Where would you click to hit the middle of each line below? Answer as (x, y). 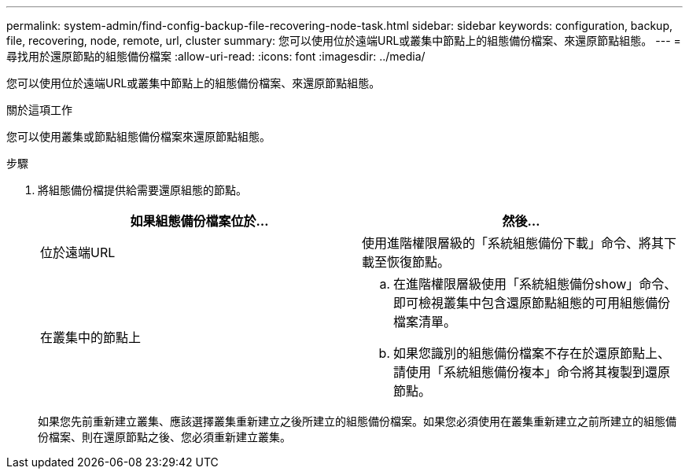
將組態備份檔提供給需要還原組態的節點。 (142, 190)
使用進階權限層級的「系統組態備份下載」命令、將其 (513, 243)
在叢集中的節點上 (91, 337)
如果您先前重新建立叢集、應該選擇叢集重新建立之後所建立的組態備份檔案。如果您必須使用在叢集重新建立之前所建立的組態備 (357, 421)
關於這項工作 (39, 110)
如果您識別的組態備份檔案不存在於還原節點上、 (532, 353)
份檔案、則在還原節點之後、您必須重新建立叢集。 (164, 437)
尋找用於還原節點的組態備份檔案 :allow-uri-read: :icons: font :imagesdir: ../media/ (216, 56)
